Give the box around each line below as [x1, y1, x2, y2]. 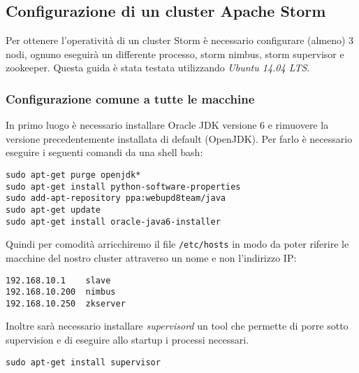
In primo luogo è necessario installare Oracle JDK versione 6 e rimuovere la [6, 118, 329, 132]
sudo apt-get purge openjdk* [6, 169, 141, 180]
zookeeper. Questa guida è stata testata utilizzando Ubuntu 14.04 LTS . [6, 60, 310, 75]
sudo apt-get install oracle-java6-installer [6, 216, 221, 227]
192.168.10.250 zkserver [6, 298, 126, 309]
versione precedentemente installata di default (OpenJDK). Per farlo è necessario [6, 131, 353, 146]
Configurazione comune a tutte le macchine [6, 90, 255, 107]
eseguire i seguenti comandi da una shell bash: [6, 145, 203, 160]
